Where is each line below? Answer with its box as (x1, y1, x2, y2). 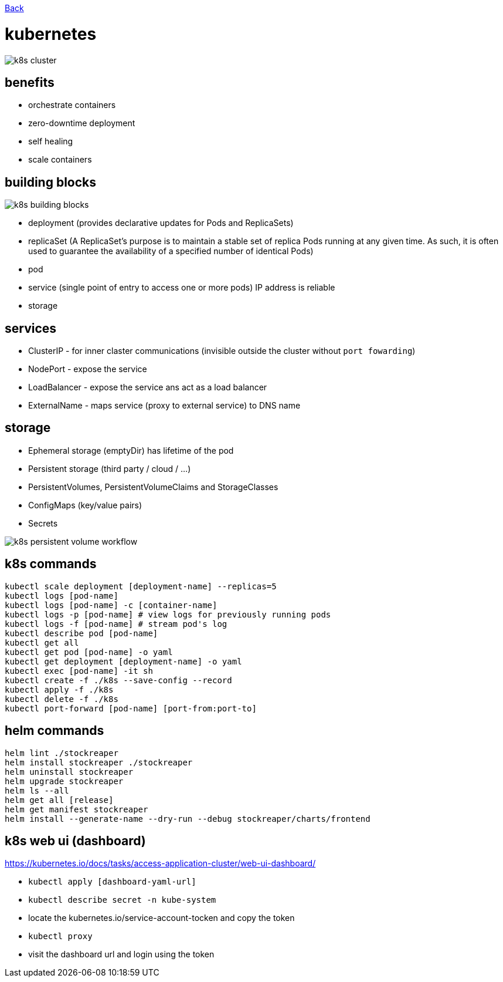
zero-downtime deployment (28, 118, 135, 129)
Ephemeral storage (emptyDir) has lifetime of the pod (28, 445, 234, 455)
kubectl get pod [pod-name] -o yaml (5, 647, 173, 657)
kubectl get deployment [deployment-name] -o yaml (5, 656, 242, 666)
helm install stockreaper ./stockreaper (5, 757, 193, 767)
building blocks (5, 174, 97, 190)
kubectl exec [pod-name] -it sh (5, 666, 153, 676)
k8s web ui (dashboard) (5, 833, 146, 848)
